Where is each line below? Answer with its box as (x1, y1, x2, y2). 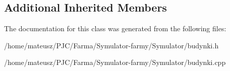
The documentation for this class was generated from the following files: (4, 23, 226, 34)
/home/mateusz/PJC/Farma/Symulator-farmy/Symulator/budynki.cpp (4, 57, 226, 67)
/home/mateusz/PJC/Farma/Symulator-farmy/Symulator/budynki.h (4, 40, 219, 50)
